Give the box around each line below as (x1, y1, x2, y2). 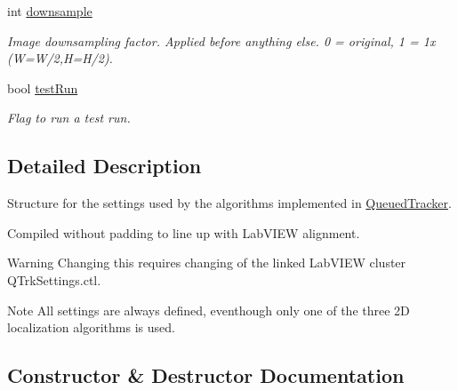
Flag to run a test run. (7, 108, 131, 127)
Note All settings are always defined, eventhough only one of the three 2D (7, 300, 410, 319)
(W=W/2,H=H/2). (7, 49, 113, 68)
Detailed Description (7, 152, 202, 179)
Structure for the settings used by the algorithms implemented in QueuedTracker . (7, 194, 452, 212)
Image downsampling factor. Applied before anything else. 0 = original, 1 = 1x (7, 31, 436, 50)
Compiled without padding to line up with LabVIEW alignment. (7, 223, 360, 242)
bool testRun (7, 78, 78, 97)
